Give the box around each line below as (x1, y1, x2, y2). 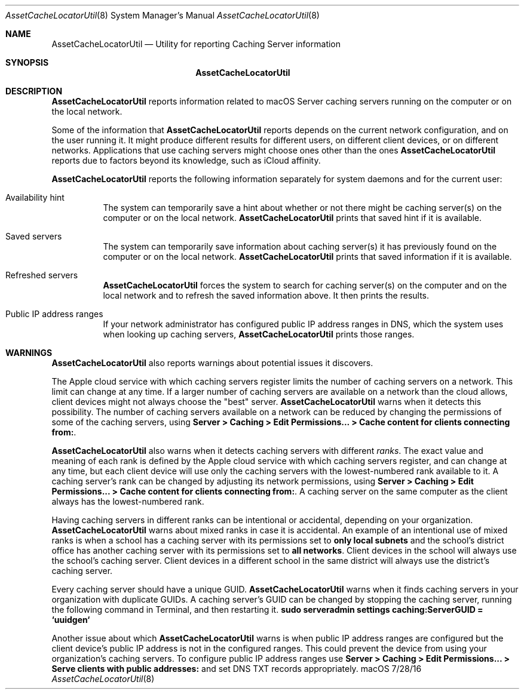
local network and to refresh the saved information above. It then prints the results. (103, 290, 430, 300)
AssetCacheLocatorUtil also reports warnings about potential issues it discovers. (51, 358, 373, 368)
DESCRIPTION (5, 86, 63, 96)
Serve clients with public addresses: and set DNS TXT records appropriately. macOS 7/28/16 (51, 664, 422, 674)
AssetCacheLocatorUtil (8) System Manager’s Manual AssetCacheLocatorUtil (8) (5, 10, 320, 20)
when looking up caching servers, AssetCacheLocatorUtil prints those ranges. (103, 329, 415, 339)
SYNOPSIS (5, 57, 49, 67)
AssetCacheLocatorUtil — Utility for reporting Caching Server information (51, 39, 341, 49)
